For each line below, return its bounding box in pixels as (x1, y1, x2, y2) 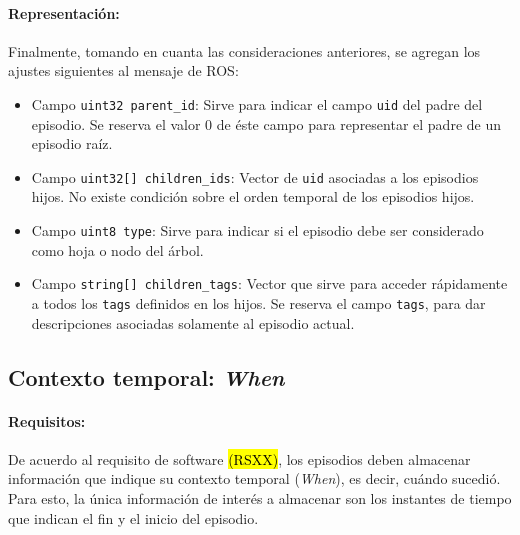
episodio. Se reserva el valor (31, 113, 201, 134)
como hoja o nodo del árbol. (31, 239, 204, 260)
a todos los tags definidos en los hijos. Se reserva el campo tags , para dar (31, 292, 486, 313)
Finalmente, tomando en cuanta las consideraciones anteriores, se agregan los (8, 40, 481, 61)
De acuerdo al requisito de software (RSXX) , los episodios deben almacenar (8, 448, 471, 469)
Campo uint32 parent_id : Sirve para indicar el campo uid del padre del (31, 93, 483, 114)
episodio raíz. (31, 133, 113, 154)
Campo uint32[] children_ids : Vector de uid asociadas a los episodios (31, 166, 479, 187)
